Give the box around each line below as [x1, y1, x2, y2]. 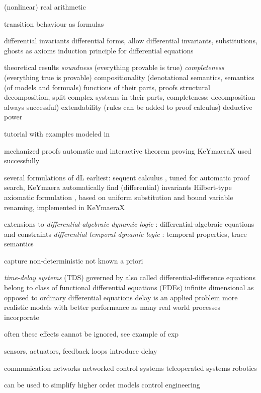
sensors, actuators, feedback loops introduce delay [4, 346, 157, 356]
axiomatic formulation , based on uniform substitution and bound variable [4, 191, 233, 202]
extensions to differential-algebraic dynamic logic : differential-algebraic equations [4, 219, 254, 229]
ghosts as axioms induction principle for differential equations [4, 45, 194, 55]
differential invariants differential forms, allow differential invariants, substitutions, [4, 35, 257, 46]
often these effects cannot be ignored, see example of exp [4, 329, 179, 339]
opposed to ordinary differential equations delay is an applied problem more [4, 292, 238, 302]
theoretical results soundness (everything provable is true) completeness [4, 62, 224, 73]
